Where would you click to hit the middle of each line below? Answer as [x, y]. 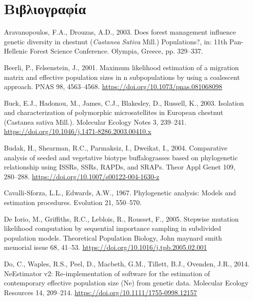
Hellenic [16, 51]
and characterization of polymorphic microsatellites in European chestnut [114, 112]
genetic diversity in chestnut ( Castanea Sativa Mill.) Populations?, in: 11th [116, 41]
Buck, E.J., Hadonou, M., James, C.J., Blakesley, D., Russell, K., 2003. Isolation [124, 103]
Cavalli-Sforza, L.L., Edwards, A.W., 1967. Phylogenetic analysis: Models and [120, 193]
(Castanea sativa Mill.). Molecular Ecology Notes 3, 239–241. [95, 122]
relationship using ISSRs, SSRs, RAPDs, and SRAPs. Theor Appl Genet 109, [120, 167]
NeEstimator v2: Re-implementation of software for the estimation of [107, 273]
